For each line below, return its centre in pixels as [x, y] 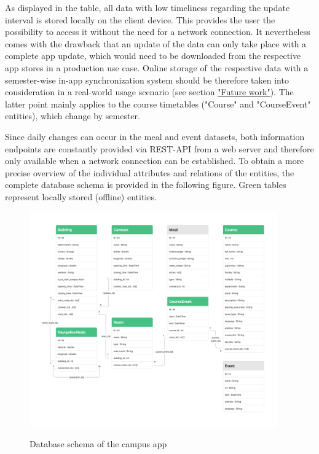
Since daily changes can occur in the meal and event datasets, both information [155, 136]
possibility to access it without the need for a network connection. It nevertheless [158, 32]
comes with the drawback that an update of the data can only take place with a [156, 43]
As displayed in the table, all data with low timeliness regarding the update [148, 7]
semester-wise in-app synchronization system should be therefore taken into [147, 80]
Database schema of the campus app [98, 444]
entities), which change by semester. [73, 116]
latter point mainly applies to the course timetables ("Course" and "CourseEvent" [158, 104]
